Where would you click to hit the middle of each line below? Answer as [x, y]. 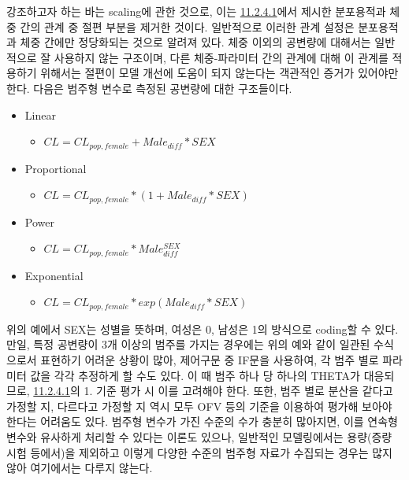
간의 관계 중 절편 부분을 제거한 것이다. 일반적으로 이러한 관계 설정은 [187, 26]
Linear [40, 114]
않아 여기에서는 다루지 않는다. [80, 468]
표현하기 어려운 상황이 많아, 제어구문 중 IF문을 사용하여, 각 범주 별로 [210, 359]
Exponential [54, 275]
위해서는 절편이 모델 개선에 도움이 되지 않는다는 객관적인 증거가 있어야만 [219, 73]
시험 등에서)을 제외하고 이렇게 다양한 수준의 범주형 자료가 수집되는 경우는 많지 [199, 452]
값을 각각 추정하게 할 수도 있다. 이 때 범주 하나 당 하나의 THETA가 [195, 375]
